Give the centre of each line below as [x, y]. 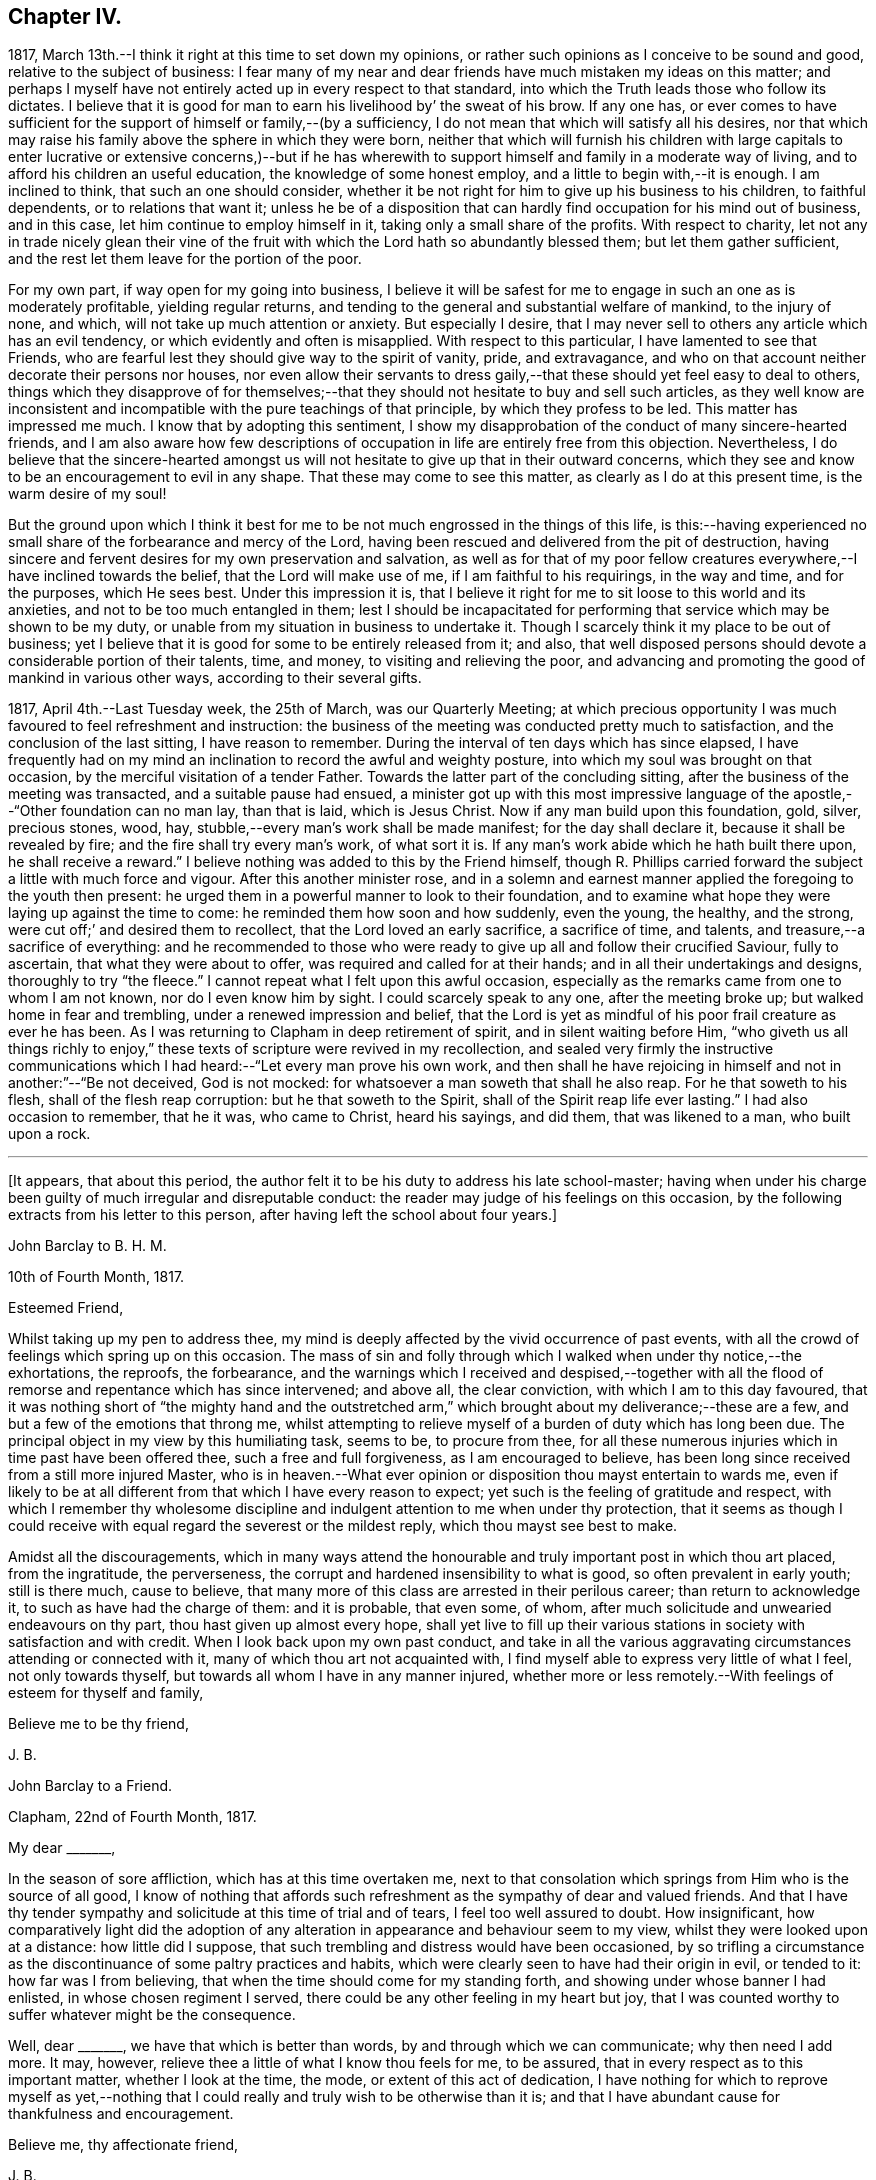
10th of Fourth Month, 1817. [96, 1277]
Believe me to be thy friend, [98, 1724]
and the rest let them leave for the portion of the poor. [185, 259]
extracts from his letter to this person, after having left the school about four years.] [283, 1215]
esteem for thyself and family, [106, 1693]
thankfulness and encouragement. [121, 2114]
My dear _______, [62, 1848]
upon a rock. [49, 1134]
